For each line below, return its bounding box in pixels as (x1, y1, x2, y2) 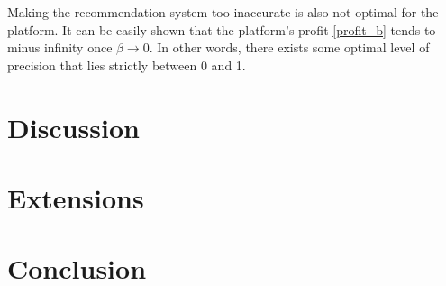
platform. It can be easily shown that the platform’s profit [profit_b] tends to (7, 20, 436, 39)
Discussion (7, 108, 140, 145)
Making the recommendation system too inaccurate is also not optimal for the (7, 3, 439, 21)
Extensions (7, 179, 144, 216)
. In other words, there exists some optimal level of (149, 38, 430, 57)
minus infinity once (7, 38, 113, 57)
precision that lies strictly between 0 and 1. (7, 55, 246, 74)
